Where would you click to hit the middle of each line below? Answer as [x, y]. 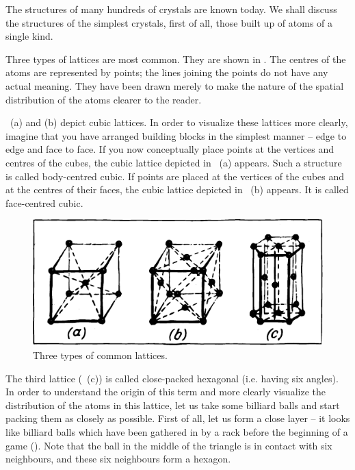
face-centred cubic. [44, 202]
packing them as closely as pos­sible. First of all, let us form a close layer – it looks [178, 418]
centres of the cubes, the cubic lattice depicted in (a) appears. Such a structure [174, 162]
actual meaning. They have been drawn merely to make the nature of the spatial [175, 85]
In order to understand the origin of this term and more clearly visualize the [166, 392]
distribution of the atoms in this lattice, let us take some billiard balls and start [173, 405]
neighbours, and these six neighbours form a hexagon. [118, 459]
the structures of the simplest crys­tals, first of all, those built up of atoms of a [169, 22]
